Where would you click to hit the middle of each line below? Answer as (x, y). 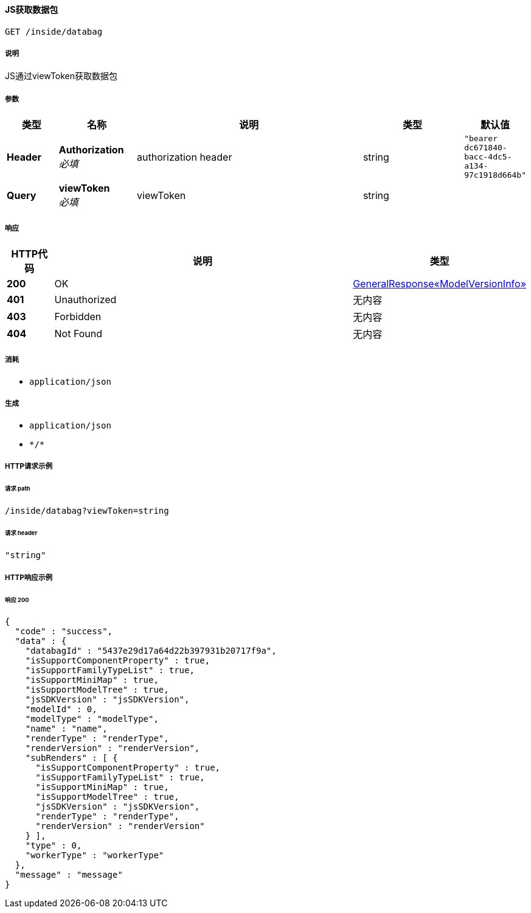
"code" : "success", (64, 631)
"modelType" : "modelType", (92, 719)
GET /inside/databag (54, 31)
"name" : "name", (66, 729)
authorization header (185, 157)
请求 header (21, 533)
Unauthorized (85, 299)
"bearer (481, 139)
